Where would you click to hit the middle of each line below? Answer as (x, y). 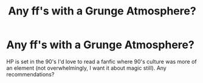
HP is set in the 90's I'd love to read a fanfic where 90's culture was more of (101, 61)
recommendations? (30, 74)
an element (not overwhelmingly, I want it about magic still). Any (87, 68)
